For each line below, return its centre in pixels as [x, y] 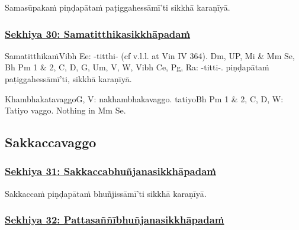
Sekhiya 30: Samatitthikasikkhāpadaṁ [98, 33]
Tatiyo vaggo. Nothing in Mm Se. [65, 110]
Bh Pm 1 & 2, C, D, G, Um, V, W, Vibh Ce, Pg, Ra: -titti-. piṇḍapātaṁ [137, 67]
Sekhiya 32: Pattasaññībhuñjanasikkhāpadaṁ [115, 220]
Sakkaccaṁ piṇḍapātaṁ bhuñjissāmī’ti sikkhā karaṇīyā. [106, 193]
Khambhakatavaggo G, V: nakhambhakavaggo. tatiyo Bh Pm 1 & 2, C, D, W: [144, 98]
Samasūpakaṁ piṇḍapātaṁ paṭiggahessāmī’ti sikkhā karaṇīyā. [118, 7]
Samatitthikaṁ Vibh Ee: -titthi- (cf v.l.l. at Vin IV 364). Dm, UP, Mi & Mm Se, [150, 55]
